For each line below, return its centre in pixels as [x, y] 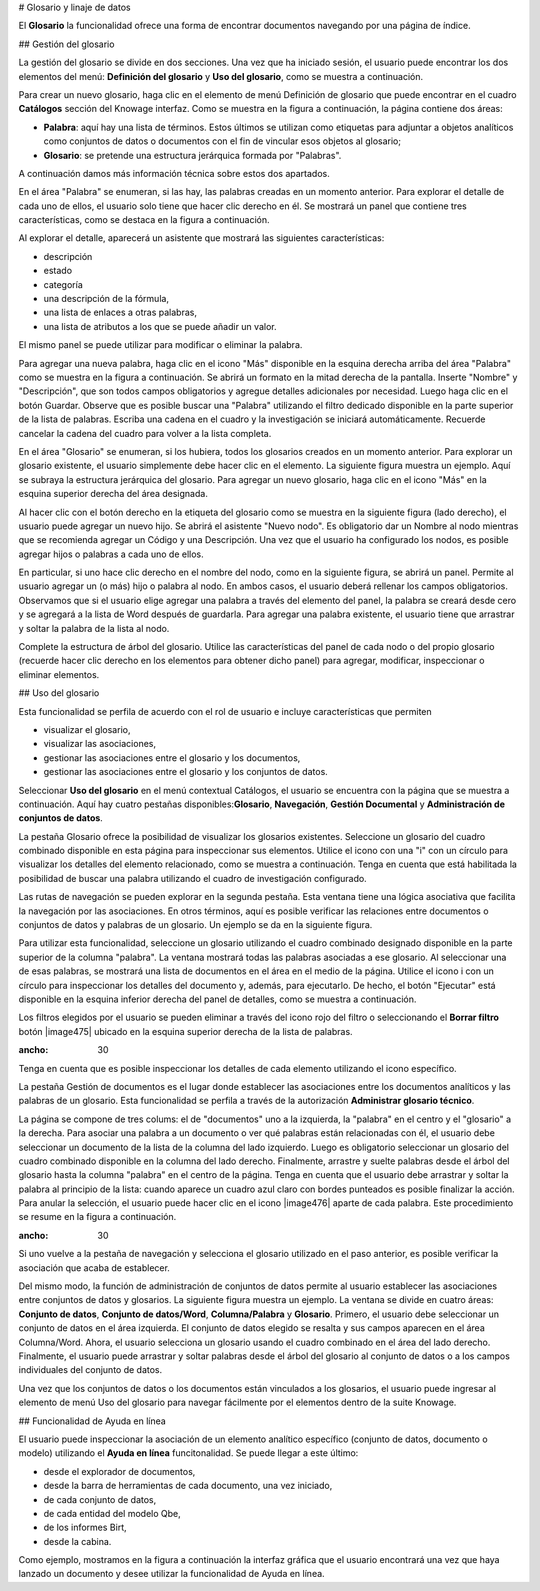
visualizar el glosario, [87, 729]
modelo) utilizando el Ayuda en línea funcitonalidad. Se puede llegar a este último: [188, 1453]
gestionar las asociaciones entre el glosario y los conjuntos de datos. [186, 772]
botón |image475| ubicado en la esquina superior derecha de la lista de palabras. [186, 1031]
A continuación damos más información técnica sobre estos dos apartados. [174, 173]
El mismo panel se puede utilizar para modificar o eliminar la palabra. [160, 345]
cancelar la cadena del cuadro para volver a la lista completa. [145, 433]
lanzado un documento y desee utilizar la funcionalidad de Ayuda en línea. [171, 1574]
